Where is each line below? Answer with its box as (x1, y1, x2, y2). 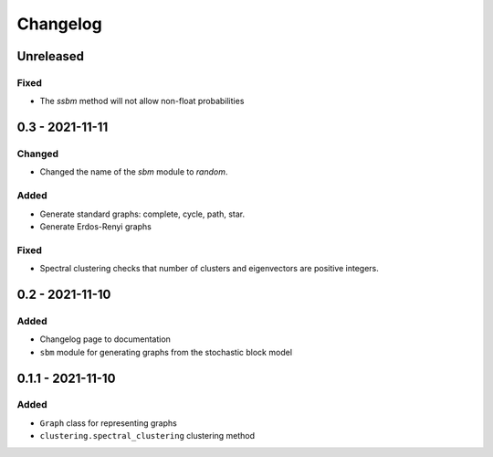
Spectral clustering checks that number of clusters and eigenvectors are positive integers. (39, 263, 379, 274)
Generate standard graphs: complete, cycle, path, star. (39, 208, 246, 219)
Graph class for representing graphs (39, 417, 177, 429)
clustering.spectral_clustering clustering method (39, 430, 256, 441)
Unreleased (16, 48, 85, 64)
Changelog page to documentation (39, 334, 171, 345)
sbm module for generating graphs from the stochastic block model (39, 346, 292, 357)
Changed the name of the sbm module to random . (39, 166, 228, 177)
